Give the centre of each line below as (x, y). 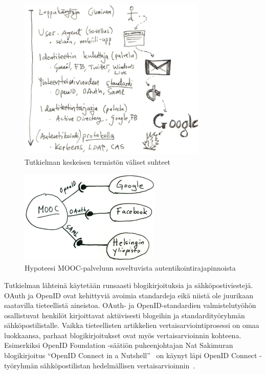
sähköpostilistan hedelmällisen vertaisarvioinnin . (118, 365)
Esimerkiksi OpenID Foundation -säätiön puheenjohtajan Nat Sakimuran (119, 345)
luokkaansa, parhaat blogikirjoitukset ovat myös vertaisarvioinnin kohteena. (123, 335)
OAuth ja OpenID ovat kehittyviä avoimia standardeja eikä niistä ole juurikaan (129, 295)
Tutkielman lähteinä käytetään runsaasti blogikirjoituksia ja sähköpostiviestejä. (129, 285)
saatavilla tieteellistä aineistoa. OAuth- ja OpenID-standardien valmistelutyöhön (130, 305)
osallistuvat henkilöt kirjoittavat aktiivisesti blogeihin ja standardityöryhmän (125, 315)
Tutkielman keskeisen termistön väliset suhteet (98, 161)
